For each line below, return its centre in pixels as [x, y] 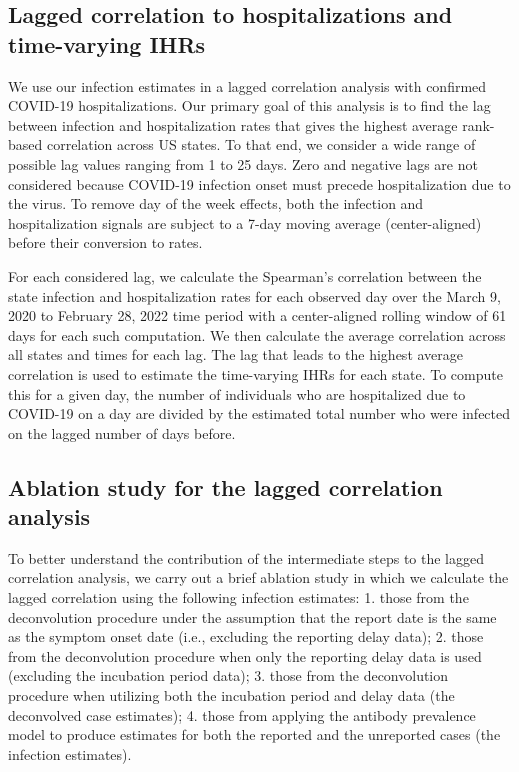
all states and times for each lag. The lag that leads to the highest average [236, 354]
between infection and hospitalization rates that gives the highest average [233, 124]
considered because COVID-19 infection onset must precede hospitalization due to [259, 183]
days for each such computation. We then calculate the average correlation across [257, 334]
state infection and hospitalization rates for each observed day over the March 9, [254, 295]
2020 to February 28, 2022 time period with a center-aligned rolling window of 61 [257, 315]
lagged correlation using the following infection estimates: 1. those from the [238, 597]
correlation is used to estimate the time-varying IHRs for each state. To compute [255, 373]
